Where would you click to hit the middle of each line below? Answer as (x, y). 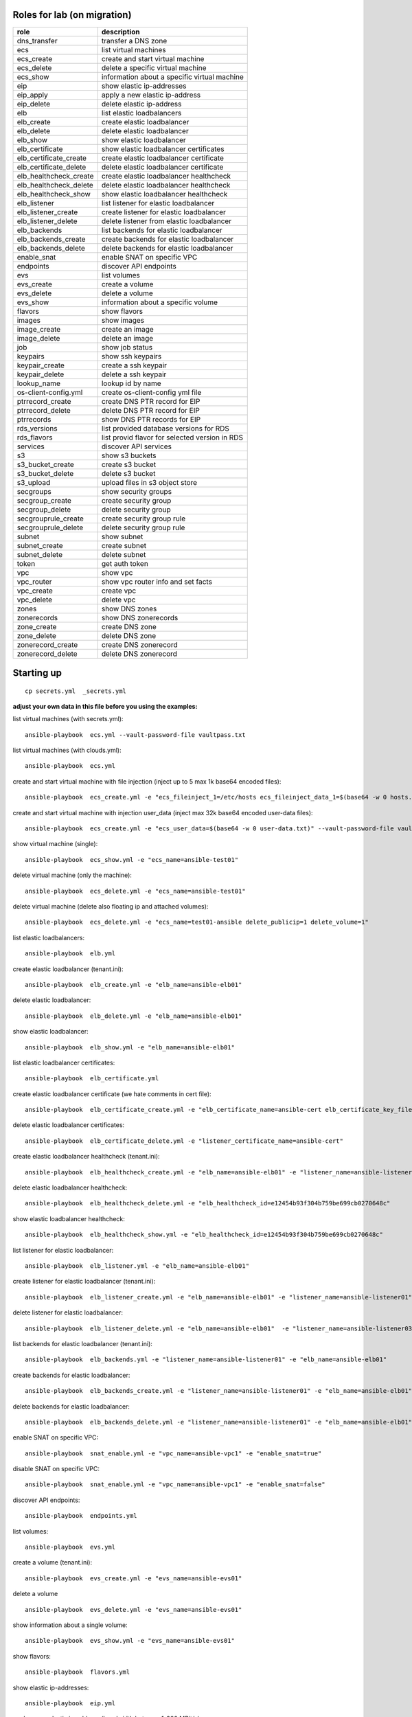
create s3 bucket (129, 464)
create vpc (119, 591)
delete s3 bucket (128, 473)
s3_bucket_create (46, 464)
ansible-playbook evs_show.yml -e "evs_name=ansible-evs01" (130, 1641)
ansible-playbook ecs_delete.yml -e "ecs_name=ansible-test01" (136, 891)
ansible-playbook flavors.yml (78, 1672)
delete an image (127, 338)
